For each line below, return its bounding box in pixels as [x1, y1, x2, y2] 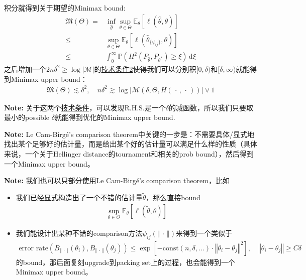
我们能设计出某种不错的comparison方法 [16, 227, 143, 238]
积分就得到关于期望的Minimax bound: [4, 3, 126, 13]
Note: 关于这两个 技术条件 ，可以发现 [4, 102, 125, 112]
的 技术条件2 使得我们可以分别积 [94, 63, 196, 74]
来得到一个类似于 [176, 227, 233, 238]
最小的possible [4, 112, 49, 122]
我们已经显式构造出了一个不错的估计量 [16, 192, 143, 203]
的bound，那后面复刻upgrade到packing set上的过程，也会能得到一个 [16, 256, 235, 267]
